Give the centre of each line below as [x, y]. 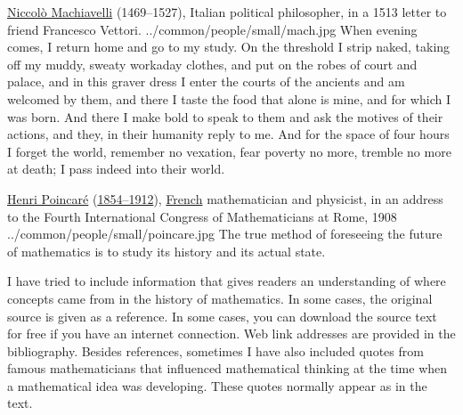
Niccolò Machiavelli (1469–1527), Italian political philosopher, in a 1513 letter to [227, 12]
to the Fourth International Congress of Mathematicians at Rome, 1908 [202, 216]
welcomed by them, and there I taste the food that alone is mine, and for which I [229, 98]
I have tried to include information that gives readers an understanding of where [227, 281]
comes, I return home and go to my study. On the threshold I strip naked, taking [229, 47]
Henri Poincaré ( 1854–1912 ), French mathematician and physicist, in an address [225, 198]
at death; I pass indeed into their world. [116, 169]
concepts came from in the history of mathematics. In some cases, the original [220, 298]
